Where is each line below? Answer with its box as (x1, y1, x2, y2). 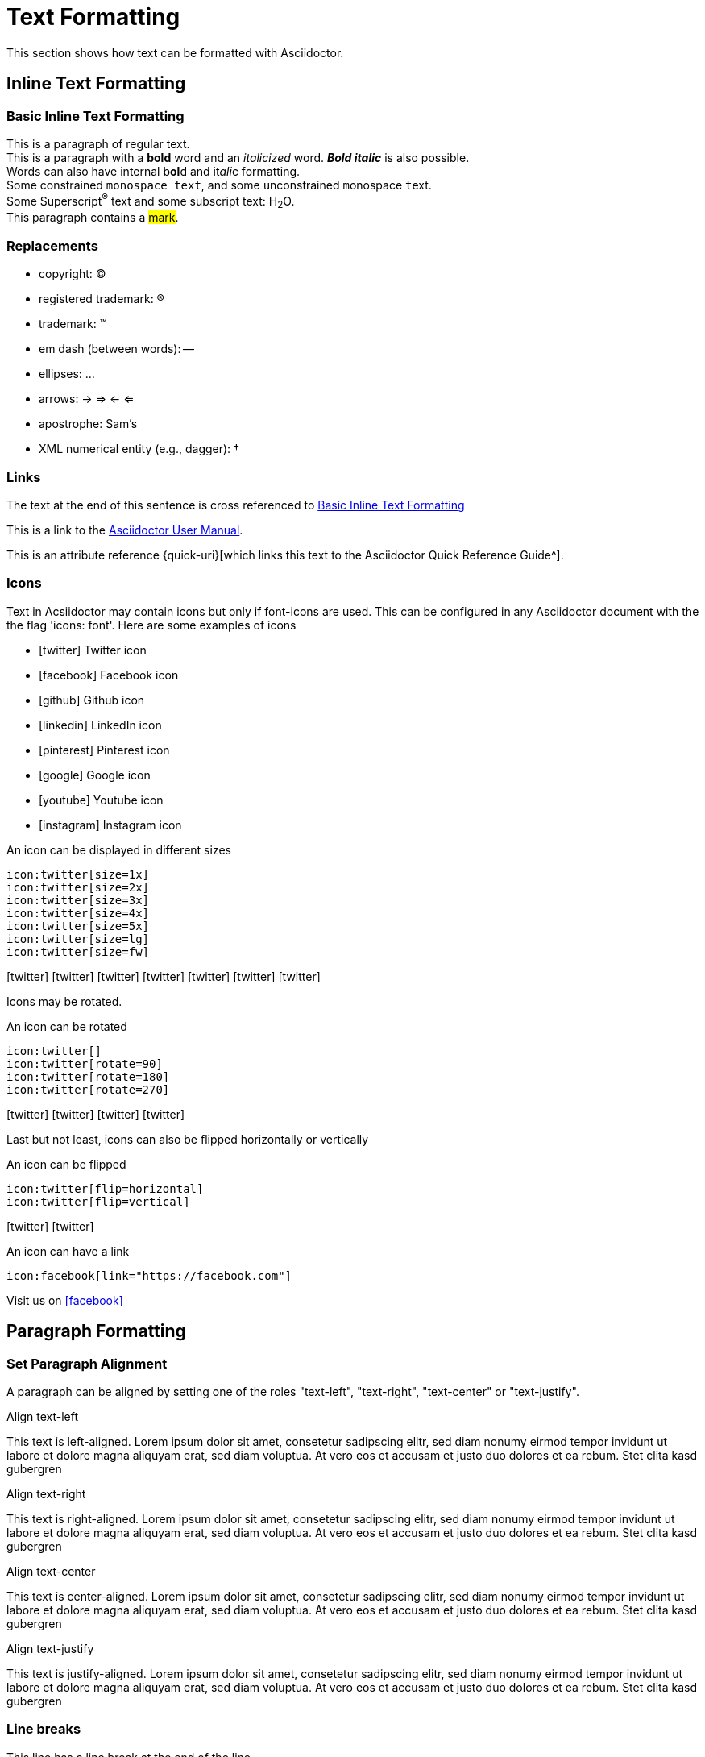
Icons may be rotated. (6, 994, 122, 1008)
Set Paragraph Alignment (6, 1355, 168, 1372)
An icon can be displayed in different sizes (6, 842, 231, 857)
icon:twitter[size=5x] (6, 919, 150, 932)
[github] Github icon (39, 692, 145, 707)
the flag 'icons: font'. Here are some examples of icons (6, 617, 297, 632)
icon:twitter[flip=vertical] (6, 1194, 190, 1208)
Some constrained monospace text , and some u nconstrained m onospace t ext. (6, 177, 432, 192)
